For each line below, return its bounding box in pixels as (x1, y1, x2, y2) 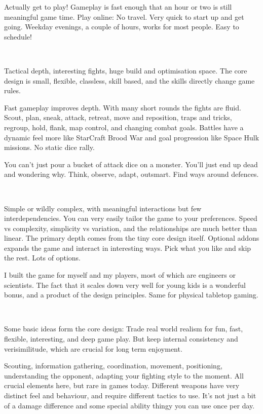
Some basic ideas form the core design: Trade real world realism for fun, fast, (4, 323, 243, 334)
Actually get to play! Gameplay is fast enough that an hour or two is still (4, 2, 232, 12)
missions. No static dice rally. (4, 142, 95, 153)
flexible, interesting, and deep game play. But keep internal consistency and (4, 333, 238, 344)
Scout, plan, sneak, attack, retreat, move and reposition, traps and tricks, (4, 112, 232, 123)
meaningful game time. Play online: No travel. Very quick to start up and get (4, 11, 244, 22)
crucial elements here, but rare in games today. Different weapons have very (4, 380, 240, 391)
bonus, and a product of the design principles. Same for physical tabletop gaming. (4, 289, 258, 300)
